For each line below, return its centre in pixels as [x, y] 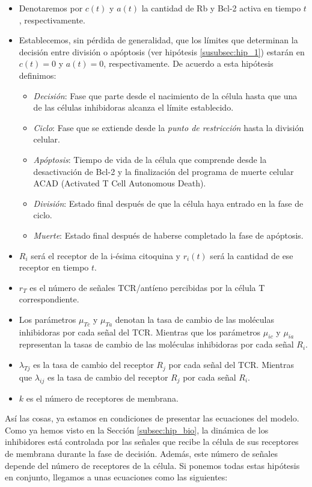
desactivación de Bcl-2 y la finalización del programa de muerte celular [164, 171]
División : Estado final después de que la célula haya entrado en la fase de [168, 203]
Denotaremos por [51, 8]
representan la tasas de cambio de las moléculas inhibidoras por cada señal [156, 344]
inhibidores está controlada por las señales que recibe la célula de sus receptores [152, 442]
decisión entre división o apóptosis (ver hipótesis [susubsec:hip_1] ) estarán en [162, 51]
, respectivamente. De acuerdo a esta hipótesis [188, 63]
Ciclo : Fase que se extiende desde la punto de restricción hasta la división [169, 127]
